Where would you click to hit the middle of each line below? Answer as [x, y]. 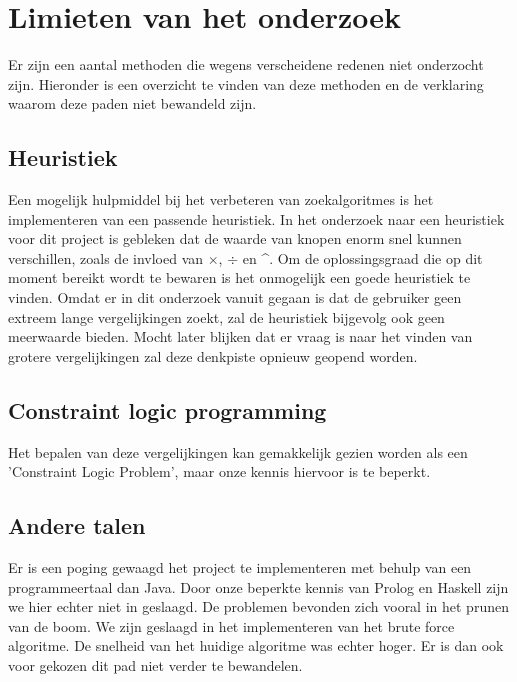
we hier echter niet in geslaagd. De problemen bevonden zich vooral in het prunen [258, 606]
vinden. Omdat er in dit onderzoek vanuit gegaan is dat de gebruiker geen [235, 297]
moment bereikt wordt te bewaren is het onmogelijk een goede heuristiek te [239, 277]
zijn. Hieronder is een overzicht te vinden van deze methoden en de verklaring [246, 83]
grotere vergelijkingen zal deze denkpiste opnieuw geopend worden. [213, 355]
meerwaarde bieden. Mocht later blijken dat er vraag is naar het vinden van [240, 336]
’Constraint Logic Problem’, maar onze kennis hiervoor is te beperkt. [219, 471]
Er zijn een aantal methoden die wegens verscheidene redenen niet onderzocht [246, 64]
